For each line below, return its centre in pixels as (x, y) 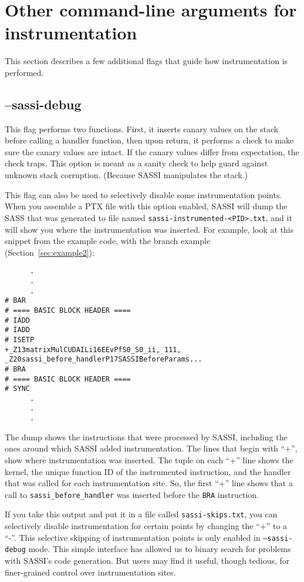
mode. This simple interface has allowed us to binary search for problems (160, 549)
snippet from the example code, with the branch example (108, 241)
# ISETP (20, 339)
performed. (24, 72)
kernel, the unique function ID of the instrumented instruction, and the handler (148, 471)
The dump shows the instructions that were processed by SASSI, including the (146, 436)
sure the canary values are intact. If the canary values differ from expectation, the (152, 151)
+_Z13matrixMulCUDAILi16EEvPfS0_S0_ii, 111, (93, 349)
